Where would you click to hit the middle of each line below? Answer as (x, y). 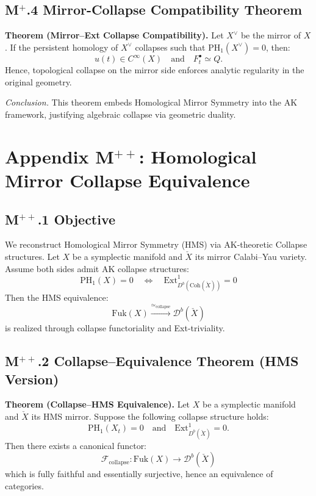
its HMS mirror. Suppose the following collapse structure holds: (150, 416)
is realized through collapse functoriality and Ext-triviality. (115, 328)
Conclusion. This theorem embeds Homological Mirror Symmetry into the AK (151, 102)
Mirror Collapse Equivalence (127, 180)
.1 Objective (77, 219)
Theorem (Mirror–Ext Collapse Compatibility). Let (114, 35)
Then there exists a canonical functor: (76, 445)
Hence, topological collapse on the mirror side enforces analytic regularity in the (155, 70)
